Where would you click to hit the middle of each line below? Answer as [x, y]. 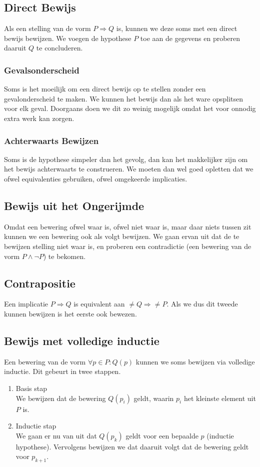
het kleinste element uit [220, 398]
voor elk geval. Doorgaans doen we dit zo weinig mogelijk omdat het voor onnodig [130, 108]
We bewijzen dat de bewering [61, 398]
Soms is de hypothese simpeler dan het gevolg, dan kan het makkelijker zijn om [126, 159]
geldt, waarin [154, 398]
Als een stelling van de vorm [47, 28]
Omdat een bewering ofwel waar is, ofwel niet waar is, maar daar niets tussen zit [128, 226]
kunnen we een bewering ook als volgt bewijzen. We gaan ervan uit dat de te [122, 236]
